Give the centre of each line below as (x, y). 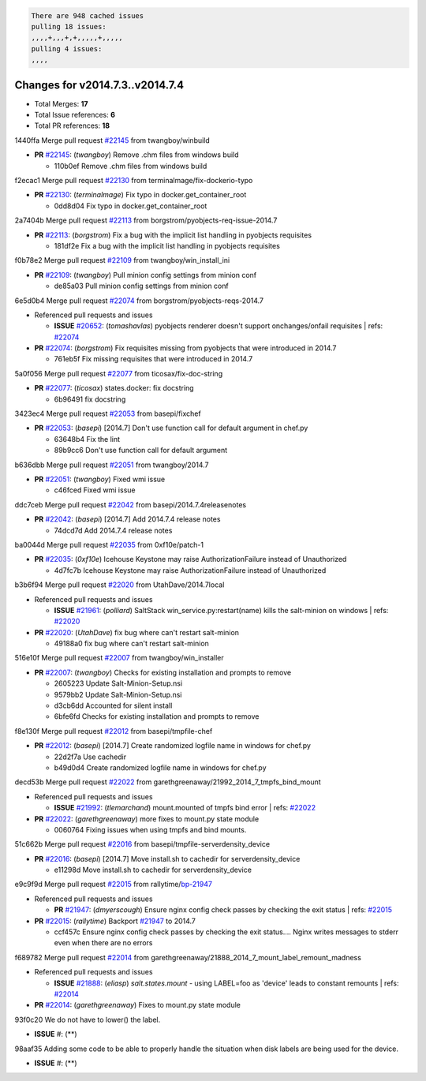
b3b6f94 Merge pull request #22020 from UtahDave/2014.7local (120, 585)
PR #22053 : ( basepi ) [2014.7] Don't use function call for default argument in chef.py (171, 428)
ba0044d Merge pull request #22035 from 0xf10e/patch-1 (109, 544)
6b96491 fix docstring (90, 399)
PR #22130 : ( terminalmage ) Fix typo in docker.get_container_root (140, 195)
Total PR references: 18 (72, 125)
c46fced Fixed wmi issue (95, 490)
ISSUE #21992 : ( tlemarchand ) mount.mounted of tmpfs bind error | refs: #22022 (185, 808)
